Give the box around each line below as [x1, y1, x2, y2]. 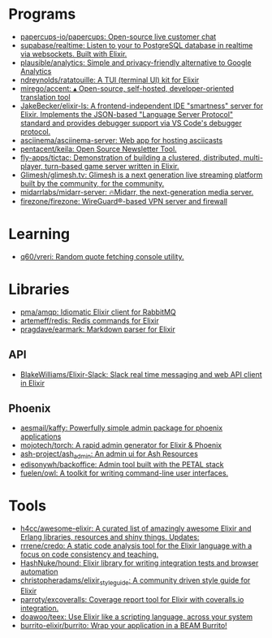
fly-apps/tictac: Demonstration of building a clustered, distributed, [19, 152, 242, 163]
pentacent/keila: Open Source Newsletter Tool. [19, 144, 177, 154]
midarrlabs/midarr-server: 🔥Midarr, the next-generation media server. [19, 187, 254, 197]
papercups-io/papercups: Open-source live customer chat [19, 32, 217, 41]
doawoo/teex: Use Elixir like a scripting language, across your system [19, 611, 253, 622]
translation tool [19, 92, 71, 102]
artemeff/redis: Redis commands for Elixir [19, 315, 160, 325]
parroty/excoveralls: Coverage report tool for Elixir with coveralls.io [19, 594, 244, 604]
